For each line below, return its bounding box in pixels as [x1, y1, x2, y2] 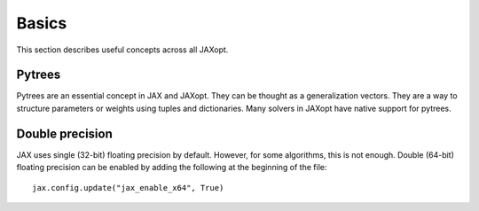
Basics [16, 13, 67, 33]
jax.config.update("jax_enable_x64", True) [32, 183, 224, 192]
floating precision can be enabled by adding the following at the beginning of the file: [16, 162, 327, 173]
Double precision [16, 126, 113, 141]
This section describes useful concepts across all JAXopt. [16, 44, 229, 55]
